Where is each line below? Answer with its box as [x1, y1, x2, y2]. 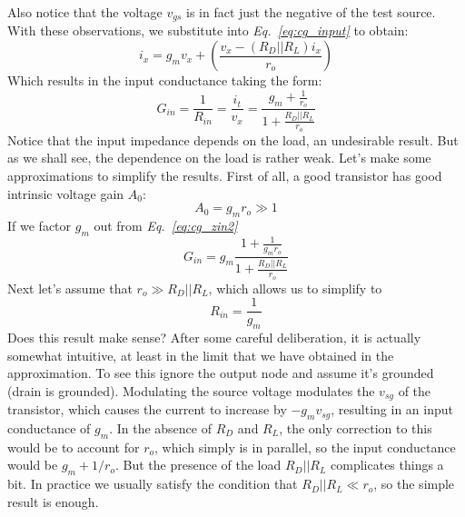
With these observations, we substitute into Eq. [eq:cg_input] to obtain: [7, 21, 409, 40]
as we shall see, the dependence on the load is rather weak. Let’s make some [7, 148, 431, 167]
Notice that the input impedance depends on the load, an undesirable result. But [7, 130, 459, 149]
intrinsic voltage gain [7, 184, 124, 203]
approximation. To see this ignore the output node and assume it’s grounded [7, 363, 434, 383]
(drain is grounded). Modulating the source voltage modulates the [7, 381, 375, 400]
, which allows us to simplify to [208, 278, 382, 297]
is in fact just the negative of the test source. [185, 3, 436, 21]
